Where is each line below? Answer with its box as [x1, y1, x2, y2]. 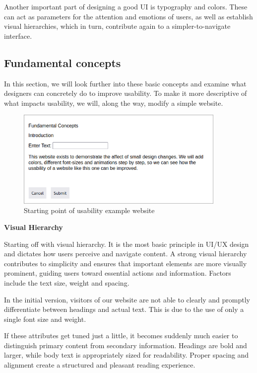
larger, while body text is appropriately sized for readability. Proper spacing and [4, 350, 249, 360]
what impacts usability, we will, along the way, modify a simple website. [4, 97, 223, 108]
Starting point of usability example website [24, 205, 155, 216]
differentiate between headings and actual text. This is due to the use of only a [4, 304, 244, 314]
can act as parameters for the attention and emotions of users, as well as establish [4, 11, 253, 21]
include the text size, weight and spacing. [4, 277, 129, 288]
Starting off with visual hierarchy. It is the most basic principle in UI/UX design [4, 238, 249, 249]
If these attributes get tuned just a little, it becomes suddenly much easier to [4, 330, 238, 341]
